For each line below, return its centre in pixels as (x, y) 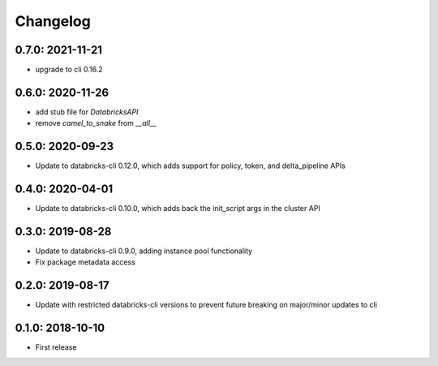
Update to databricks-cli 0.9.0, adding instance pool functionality (144, 251)
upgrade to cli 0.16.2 (69, 70)
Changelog (53, 21)
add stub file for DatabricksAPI (87, 112)
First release (56, 347)
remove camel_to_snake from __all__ (96, 123)
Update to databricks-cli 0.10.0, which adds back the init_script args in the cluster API (178, 209)
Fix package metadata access (85, 262)
